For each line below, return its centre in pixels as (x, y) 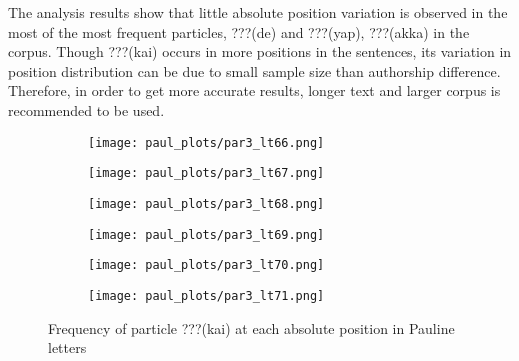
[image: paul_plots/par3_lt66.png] (206, 142)
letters (67, 347)
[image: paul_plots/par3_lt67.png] (206, 173)
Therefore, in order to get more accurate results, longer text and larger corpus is (254, 90)
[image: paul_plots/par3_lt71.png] (206, 295)
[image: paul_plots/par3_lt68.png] (206, 203)
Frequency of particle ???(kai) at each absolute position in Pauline (251, 327)
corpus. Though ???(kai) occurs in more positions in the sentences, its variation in (260, 51)
